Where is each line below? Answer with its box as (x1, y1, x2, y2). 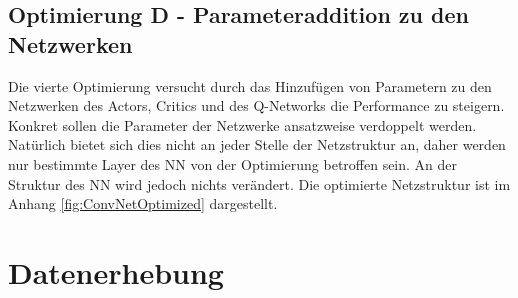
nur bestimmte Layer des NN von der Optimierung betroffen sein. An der (8, 153, 458, 174)
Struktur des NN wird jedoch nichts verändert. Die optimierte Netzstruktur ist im (8, 173, 511, 194)
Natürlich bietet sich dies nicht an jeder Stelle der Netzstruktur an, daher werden (8, 134, 506, 155)
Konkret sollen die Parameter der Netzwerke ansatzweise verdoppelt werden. (8, 114, 477, 135)
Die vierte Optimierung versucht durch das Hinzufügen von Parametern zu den (8, 75, 492, 96)
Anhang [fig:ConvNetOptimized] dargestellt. (8, 193, 278, 214)
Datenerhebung (8, 251, 224, 292)
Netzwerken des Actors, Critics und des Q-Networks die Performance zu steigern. (8, 95, 505, 116)
